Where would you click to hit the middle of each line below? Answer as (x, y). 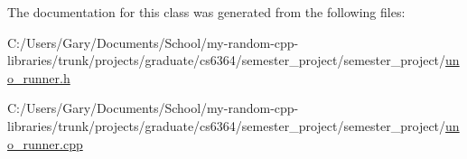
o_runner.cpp (45, 143)
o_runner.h (39, 77)
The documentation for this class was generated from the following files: (206, 12)
